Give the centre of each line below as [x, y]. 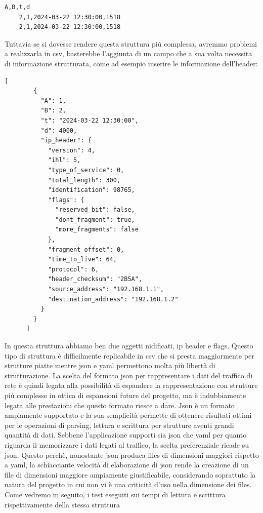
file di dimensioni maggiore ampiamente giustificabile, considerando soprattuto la [130, 474]
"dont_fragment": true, [95, 220]
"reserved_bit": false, [95, 210]
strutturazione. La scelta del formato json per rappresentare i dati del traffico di [129, 375]
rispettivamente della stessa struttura [62, 504]
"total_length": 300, [84, 180]
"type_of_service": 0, [86, 170]
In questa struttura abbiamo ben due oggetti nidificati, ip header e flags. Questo [129, 345]
